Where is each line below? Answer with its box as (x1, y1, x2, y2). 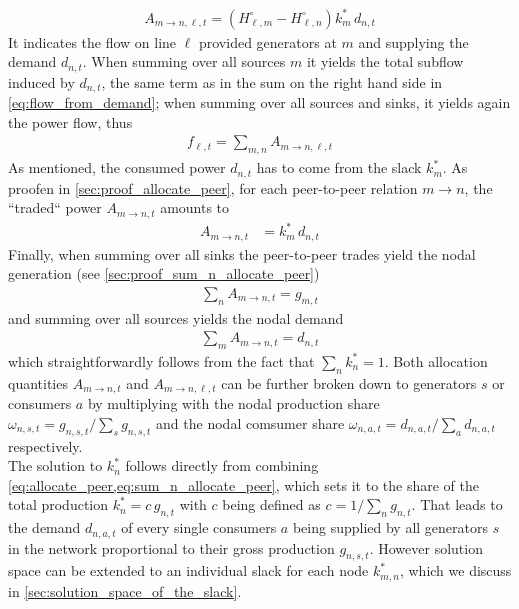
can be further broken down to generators (221, 372, 477, 393)
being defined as (222, 494, 321, 515)
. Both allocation (384, 350, 488, 371)
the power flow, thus (8, 111, 133, 132)
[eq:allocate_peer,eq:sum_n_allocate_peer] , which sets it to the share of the (8, 474, 479, 495)
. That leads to (411, 494, 503, 515)
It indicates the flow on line (8, 31, 177, 52)
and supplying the (358, 31, 469, 52)
